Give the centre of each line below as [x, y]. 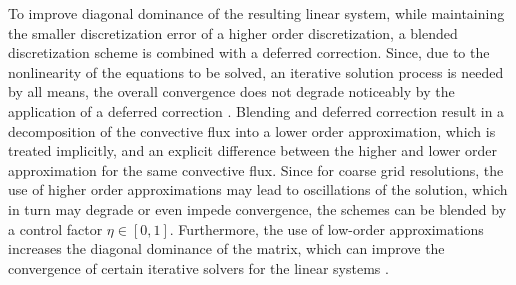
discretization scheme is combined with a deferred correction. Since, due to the [249, 52]
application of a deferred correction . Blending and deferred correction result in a [256, 110]
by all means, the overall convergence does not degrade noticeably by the [231, 91]
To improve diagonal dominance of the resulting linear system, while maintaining [256, 13]
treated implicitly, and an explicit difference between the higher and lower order [253, 150]
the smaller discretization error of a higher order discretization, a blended [233, 32]
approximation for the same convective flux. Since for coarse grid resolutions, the [256, 169]
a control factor [55, 228]
